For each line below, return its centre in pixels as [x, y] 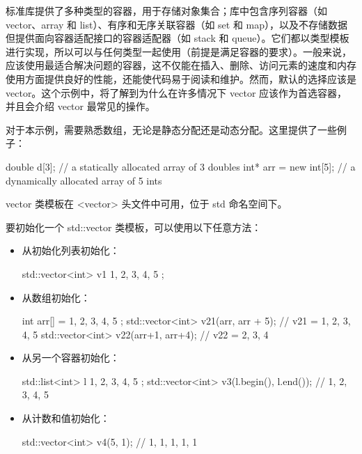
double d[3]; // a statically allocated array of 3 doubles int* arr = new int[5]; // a [181, 166]
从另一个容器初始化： [71, 358]
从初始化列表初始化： [71, 250]
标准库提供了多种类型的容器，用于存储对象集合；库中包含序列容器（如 [166, 10]
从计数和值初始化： [66, 418]
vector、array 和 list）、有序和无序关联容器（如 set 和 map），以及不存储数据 [177, 24]
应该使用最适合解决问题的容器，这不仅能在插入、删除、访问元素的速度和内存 [181, 65]
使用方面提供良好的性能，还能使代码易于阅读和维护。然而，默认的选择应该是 [181, 78]
